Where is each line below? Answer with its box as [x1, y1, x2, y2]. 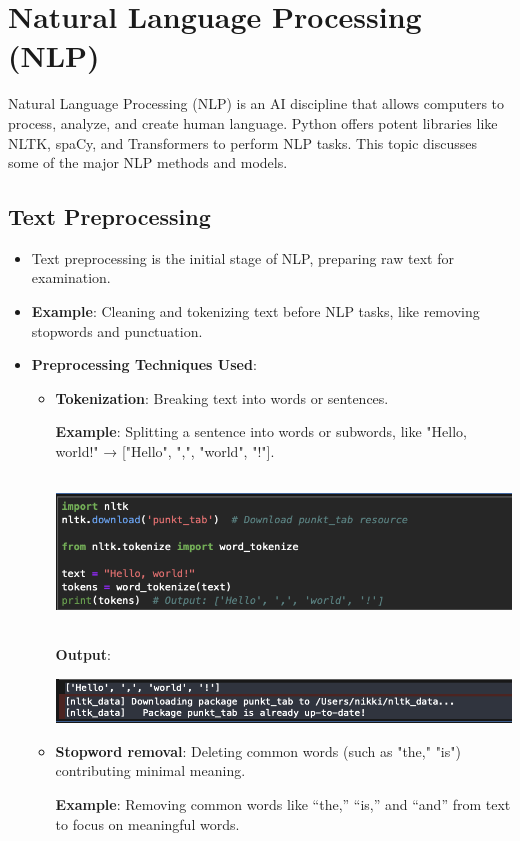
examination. [31, 267, 111, 288]
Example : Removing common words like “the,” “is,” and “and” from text [55, 794, 511, 815]
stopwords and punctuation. [31, 320, 203, 341]
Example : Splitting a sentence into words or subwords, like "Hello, [55, 421, 467, 442]
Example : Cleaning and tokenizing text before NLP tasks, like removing [31, 301, 480, 322]
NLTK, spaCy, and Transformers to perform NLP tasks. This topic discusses [8, 132, 477, 153]
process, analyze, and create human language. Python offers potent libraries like [8, 112, 498, 133]
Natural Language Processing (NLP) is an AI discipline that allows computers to [8, 93, 505, 114]
